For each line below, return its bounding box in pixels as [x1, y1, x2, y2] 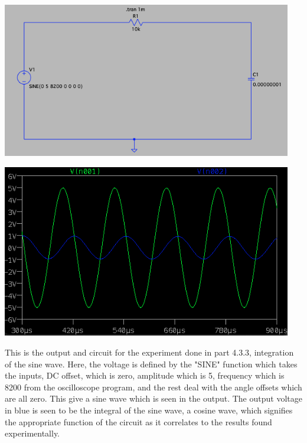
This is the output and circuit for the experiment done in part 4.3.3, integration [5, 346, 294, 359]
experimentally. [5, 427, 60, 439]
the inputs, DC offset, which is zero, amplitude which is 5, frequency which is [5, 369, 285, 382]
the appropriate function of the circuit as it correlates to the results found [5, 415, 272, 428]
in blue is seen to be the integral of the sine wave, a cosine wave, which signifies [5, 404, 293, 416]
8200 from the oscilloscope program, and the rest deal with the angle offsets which [5, 380, 302, 393]
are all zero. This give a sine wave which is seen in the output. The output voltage [5, 392, 302, 405]
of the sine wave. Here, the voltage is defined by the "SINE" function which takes [5, 357, 298, 370]
